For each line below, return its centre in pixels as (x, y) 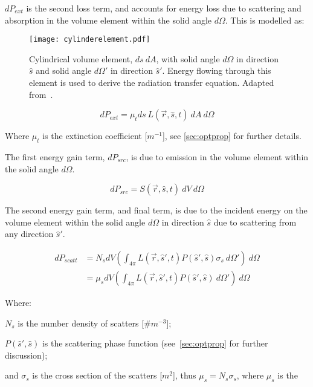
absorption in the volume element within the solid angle (108, 20)
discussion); (26, 355)
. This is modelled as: (265, 20)
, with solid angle (188, 58)
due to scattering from (255, 222)
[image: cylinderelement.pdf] (90, 40)
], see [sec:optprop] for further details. (232, 136)
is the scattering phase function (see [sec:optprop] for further (155, 343)
